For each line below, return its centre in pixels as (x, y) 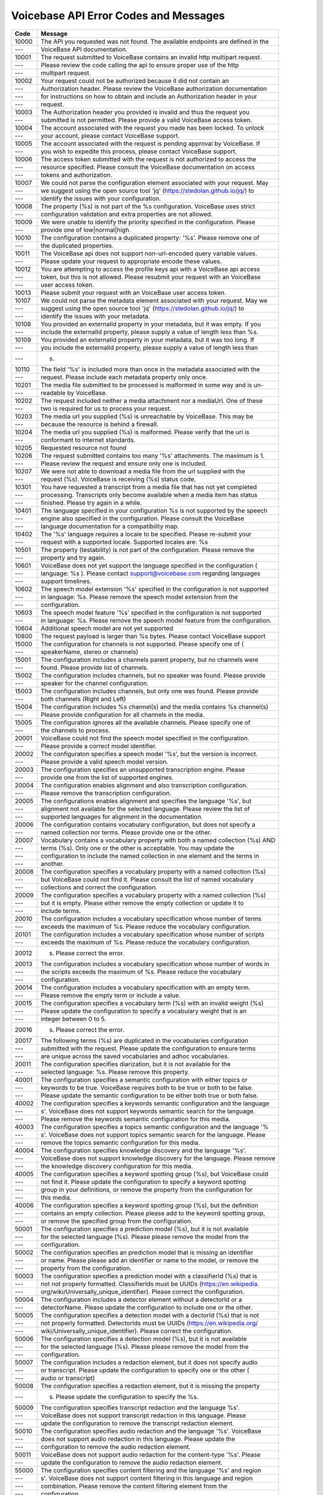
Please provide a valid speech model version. (105, 761)
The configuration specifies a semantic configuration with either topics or (144, 1079)
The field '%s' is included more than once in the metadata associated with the (150, 369)
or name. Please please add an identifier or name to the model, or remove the (150, 1260)
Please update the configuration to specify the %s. (127, 1396)
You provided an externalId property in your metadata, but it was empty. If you (151, 324)
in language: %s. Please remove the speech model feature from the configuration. (156, 620)
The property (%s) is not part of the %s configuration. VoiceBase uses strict (148, 206)
